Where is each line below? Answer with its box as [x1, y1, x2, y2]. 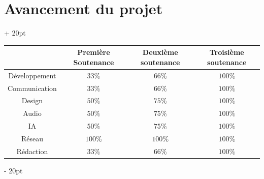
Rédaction [16, 145, 48, 156]
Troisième [209, 47, 244, 57]
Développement [8, 70, 56, 80]
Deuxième [142, 47, 178, 57]
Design [21, 95, 43, 106]
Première [77, 47, 110, 57]
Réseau [21, 133, 43, 143]
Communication [8, 82, 57, 93]
